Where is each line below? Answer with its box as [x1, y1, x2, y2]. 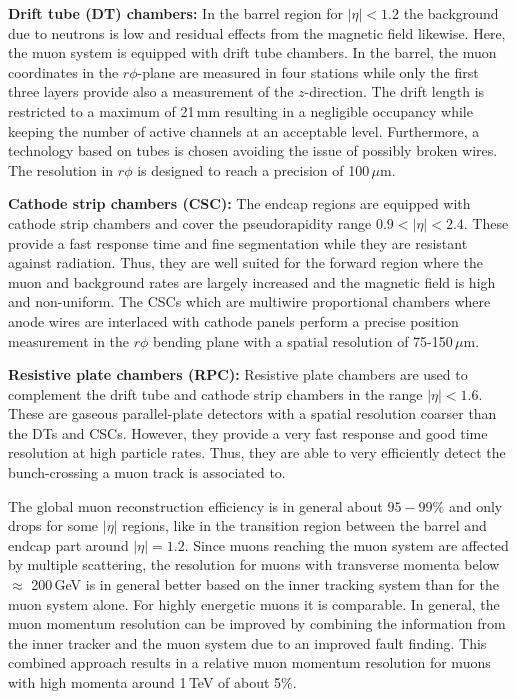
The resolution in [8, 159, 114, 180]
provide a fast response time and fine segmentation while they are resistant [8, 232, 468, 253]
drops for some [8, 515, 99, 536]
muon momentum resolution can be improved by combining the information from [8, 613, 506, 634]
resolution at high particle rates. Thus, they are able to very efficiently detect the [8, 442, 506, 463]
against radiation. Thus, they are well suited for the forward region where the [8, 252, 483, 273]
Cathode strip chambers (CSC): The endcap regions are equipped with [8, 193, 471, 214]
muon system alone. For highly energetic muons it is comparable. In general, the [8, 593, 500, 614]
